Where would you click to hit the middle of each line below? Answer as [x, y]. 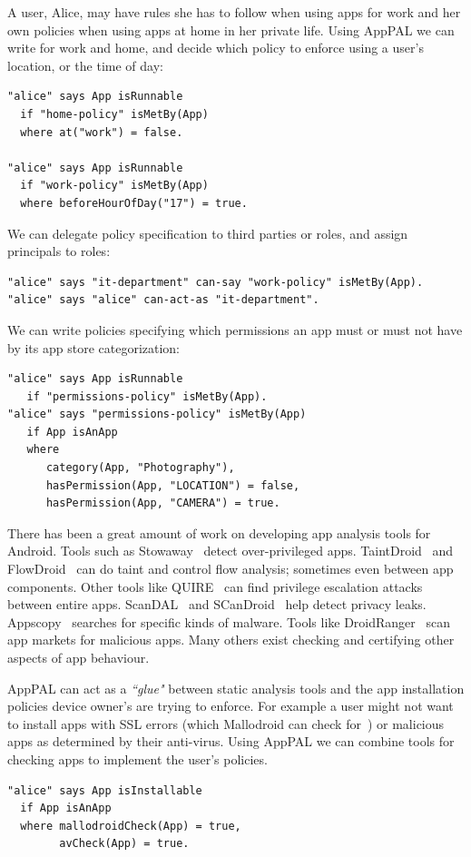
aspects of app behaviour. [78, 657]
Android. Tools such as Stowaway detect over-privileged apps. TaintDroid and [231, 551]
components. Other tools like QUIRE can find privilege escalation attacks [215, 586]
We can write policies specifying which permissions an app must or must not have [235, 329]
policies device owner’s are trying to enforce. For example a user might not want [231, 706]
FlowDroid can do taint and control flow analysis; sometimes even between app [231, 569]
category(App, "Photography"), [140, 468]
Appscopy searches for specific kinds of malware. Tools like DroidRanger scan [229, 621]
